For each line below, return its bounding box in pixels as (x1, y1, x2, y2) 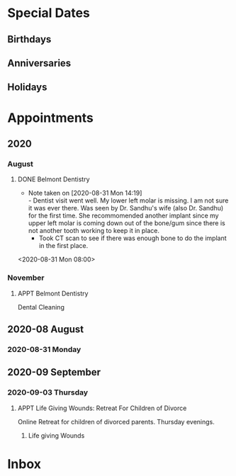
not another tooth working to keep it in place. (28, 227, 160, 235)
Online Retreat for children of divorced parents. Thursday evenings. (17, 417, 215, 426)
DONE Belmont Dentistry (17, 175, 90, 183)
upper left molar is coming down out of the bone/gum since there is (28, 219, 225, 227)
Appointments (7, 110, 94, 125)
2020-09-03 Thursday (7, 387, 89, 397)
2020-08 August (7, 323, 84, 335)
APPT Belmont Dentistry (17, 289, 89, 297)
